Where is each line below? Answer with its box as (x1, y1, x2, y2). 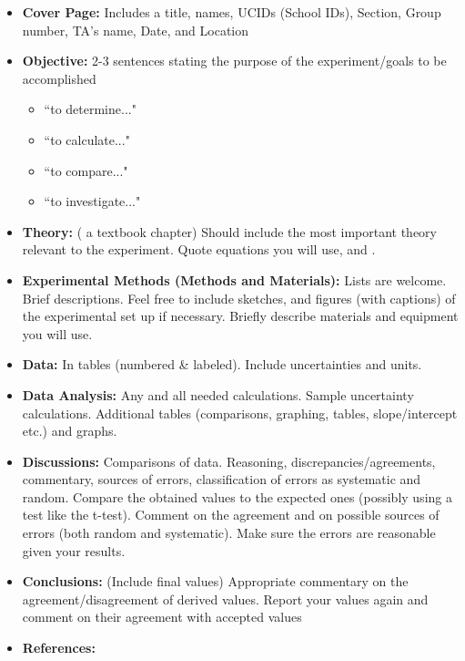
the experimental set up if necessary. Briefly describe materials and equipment (22, 306, 459, 325)
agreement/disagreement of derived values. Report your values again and (22, 589, 429, 608)
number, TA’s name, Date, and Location (22, 20, 249, 39)
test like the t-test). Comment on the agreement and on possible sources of (22, 505, 440, 524)
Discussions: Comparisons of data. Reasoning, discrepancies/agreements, (22, 451, 436, 470)
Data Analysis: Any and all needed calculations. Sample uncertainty (22, 385, 414, 404)
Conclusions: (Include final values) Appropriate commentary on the (22, 572, 409, 591)
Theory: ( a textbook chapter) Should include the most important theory (22, 222, 437, 241)
